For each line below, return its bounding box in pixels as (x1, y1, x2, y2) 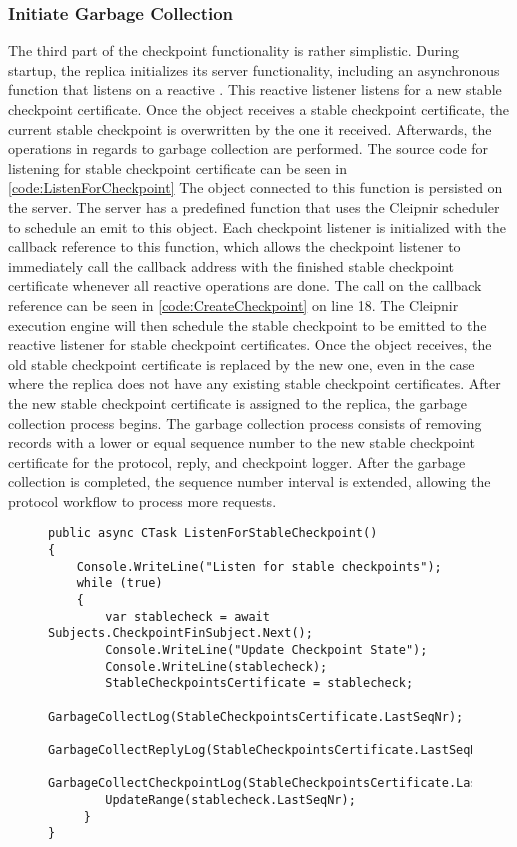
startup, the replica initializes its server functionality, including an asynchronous (8, 59, 500, 80)
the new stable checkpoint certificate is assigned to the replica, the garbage (8, 392, 467, 413)
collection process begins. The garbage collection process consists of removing (8, 412, 482, 433)
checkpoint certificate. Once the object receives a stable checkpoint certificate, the (8, 99, 510, 119)
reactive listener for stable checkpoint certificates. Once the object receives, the (8, 334, 492, 355)
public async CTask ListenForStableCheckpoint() (48, 526, 378, 541)
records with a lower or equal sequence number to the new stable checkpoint (8, 432, 476, 453)
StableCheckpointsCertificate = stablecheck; (105, 676, 414, 691)
